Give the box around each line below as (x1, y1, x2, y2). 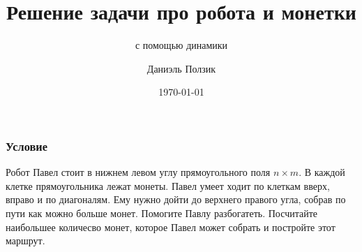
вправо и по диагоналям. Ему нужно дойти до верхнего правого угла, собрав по (6, 192, 346, 207)
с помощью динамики (135, 38, 228, 52)
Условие (6, 137, 47, 154)
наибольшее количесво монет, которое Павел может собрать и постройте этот (6, 219, 335, 234)
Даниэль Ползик (146, 61, 216, 75)
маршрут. (6, 233, 45, 248)
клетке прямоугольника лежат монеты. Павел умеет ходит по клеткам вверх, (6, 178, 330, 193)
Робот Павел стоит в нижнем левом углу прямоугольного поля (6, 165, 271, 179)
